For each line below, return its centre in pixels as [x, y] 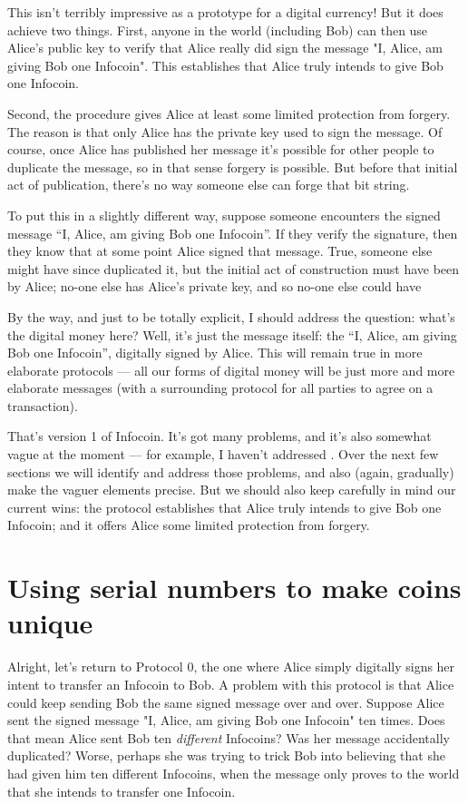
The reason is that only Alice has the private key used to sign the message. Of [225, 131]
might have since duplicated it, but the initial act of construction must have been [234, 268]
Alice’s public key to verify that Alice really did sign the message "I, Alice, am [225, 48]
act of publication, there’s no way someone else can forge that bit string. [209, 185]
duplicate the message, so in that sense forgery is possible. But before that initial [233, 167]
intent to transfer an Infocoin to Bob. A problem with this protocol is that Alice [231, 684]
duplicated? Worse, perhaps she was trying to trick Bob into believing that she [226, 755]
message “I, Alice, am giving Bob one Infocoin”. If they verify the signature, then [233, 233]
